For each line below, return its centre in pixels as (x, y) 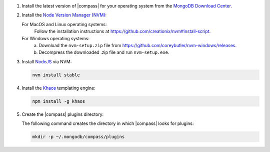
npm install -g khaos (59, 101)
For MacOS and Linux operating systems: (64, 24)
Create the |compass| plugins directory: (63, 114)
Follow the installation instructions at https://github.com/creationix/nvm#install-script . (122, 31)
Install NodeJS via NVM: (47, 61)
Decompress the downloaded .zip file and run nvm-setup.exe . (104, 52)
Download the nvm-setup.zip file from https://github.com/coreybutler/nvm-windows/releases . (138, 45)
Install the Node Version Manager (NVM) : (64, 15)
